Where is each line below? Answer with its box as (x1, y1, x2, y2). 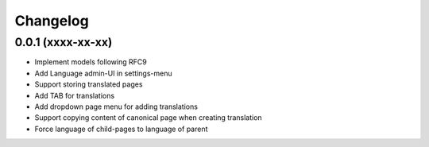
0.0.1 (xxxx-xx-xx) (14, 35, 113, 49)
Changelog (14, 12, 89, 29)
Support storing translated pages (34, 79, 143, 89)
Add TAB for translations (34, 91, 115, 100)
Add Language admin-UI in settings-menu (34, 68, 172, 78)
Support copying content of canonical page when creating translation (34, 113, 262, 122)
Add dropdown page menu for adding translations (34, 102, 199, 111)
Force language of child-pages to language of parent (34, 124, 208, 133)
